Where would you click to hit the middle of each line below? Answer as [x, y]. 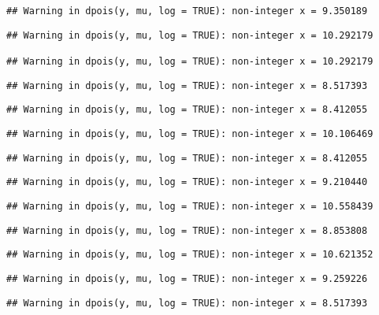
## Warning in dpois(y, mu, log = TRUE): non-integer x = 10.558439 [190, 206]
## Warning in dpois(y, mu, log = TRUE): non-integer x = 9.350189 [187, 11]
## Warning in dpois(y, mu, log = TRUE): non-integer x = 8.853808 [187, 230]
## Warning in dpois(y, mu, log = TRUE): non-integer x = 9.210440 [187, 182]
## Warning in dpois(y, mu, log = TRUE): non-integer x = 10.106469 [190, 133]
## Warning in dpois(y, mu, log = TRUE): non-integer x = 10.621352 [190, 255]
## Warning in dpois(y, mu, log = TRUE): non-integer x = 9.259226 [187, 278]
